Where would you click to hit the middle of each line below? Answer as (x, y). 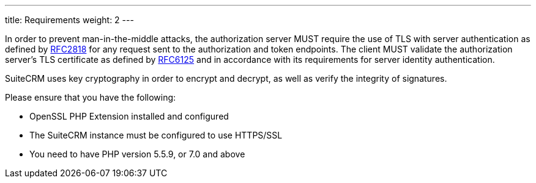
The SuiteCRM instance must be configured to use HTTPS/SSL (156, 135)
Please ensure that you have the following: (91, 97)
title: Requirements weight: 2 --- (69, 20)
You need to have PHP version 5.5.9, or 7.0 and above (137, 154)
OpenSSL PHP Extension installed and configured (129, 116)
